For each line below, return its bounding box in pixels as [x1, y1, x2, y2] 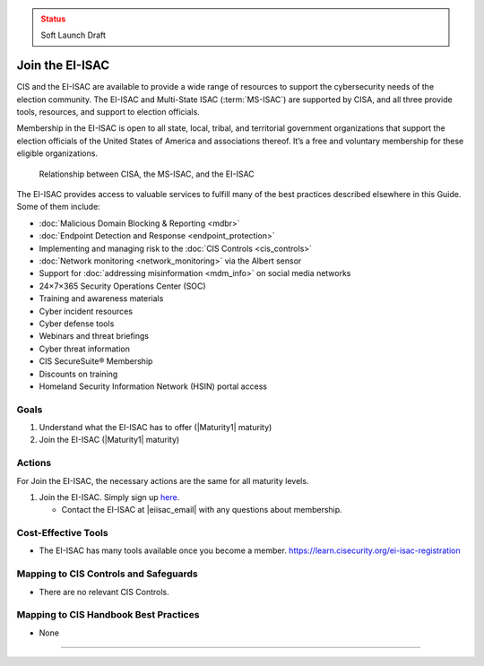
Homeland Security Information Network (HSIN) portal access [39, 381, 268, 392]
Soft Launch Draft [40, 30, 107, 40]
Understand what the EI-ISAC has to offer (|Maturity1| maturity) [39, 422, 272, 433]
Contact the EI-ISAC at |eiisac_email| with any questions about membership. [61, 505, 342, 515]
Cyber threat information [39, 343, 130, 354]
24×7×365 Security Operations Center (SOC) [39, 281, 206, 291]
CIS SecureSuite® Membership [39, 356, 153, 367]
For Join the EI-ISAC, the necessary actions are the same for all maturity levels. [16, 475, 309, 486]
